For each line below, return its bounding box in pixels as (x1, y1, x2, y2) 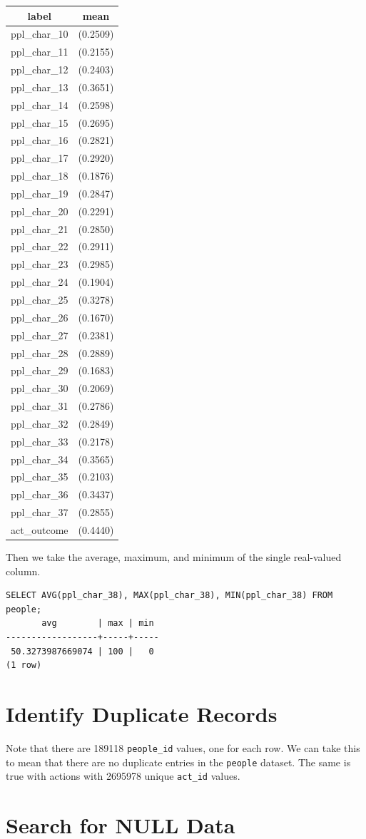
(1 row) (6, 660, 42, 671)
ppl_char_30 (11, 381, 68, 396)
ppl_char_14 (11, 97, 68, 112)
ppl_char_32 (11, 416, 68, 431)
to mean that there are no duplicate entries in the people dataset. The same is (6, 754, 351, 769)
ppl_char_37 (11, 505, 68, 520)
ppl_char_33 (11, 433, 68, 448)
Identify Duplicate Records (6, 699, 278, 728)
